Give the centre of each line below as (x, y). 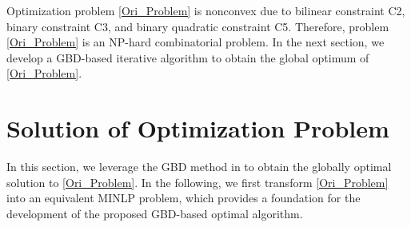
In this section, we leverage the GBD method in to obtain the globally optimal (199, 167)
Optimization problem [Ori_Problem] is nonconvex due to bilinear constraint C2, (206, 10)
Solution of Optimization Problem (198, 128)
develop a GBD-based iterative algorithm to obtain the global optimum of (188, 57)
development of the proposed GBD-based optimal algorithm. (155, 213)
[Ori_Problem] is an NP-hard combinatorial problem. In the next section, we (196, 42)
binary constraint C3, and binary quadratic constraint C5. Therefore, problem (198, 26)
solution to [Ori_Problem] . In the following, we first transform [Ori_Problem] (198, 182)
